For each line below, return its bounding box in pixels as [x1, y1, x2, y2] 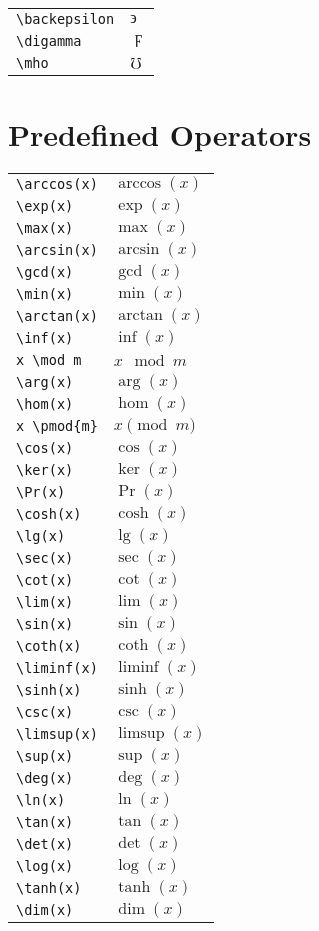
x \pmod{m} [16, 418, 98, 435]
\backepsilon [16, 11, 115, 27]
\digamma [16, 33, 82, 49]
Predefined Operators [8, 114, 312, 155]
